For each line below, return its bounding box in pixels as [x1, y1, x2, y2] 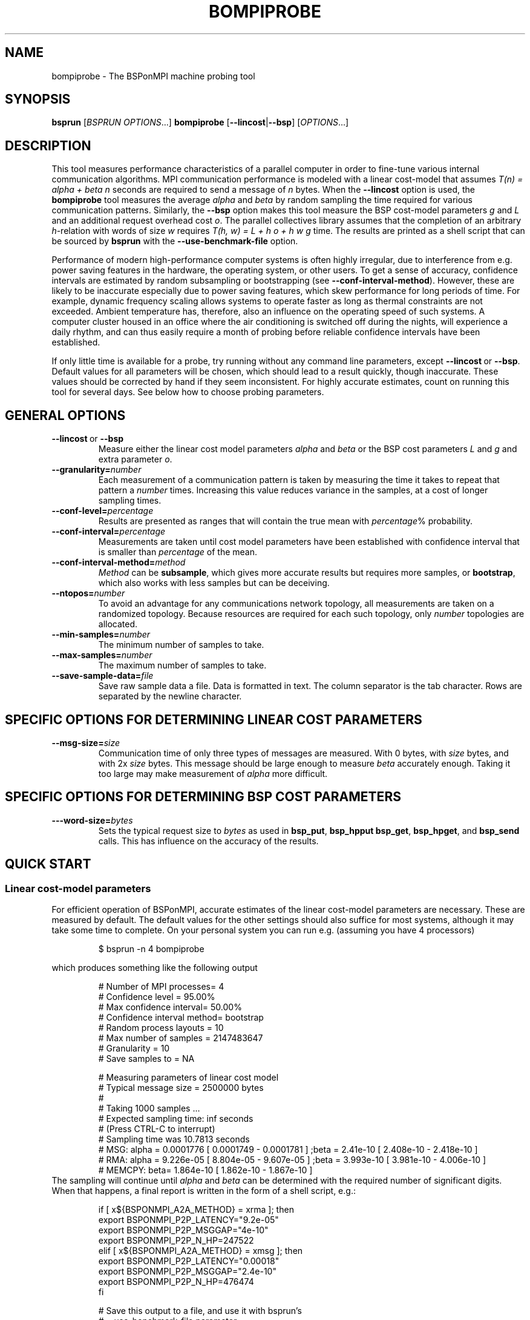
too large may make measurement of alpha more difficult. [98, 768, 328, 779]
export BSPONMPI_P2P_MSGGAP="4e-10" [98, 1225, 269, 1236]
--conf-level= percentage [51, 505, 154, 516]
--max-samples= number [51, 650, 152, 661]
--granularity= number [51, 464, 142, 475]
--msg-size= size [51, 737, 120, 748]
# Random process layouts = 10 [98, 1022, 224, 1033]
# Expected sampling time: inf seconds [98, 1113, 254, 1124]
